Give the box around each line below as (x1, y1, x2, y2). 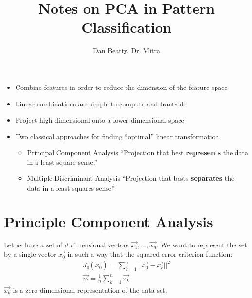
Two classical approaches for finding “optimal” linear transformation (15, 131, 219, 141)
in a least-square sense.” (27, 157, 98, 167)
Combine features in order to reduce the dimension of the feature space (15, 82, 228, 92)
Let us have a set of (4, 239, 63, 249)
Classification (81, 17, 172, 37)
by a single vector (4, 249, 56, 259)
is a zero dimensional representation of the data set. (13, 284, 167, 295)
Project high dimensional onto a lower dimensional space (15, 115, 184, 125)
